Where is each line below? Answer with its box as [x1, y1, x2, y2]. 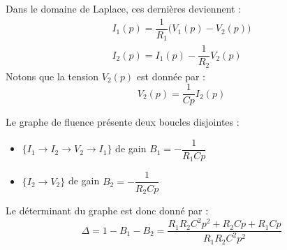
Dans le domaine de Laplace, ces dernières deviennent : [6, 1, 242, 15]
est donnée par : [136, 68, 205, 83]
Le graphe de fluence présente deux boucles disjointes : [6, 115, 240, 129]
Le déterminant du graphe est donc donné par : [6, 203, 209, 217]
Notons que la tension [6, 68, 99, 83]
